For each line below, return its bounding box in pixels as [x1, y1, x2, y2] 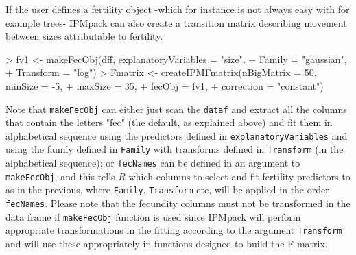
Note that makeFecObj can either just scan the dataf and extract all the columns [5, 101, 347, 116]
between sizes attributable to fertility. [5, 29, 163, 43]
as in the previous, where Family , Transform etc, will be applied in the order [5, 182, 329, 197]
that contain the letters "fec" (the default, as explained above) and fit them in [5, 115, 333, 130]
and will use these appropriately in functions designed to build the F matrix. [5, 236, 328, 251]
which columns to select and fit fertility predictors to [128, 169, 351, 183]
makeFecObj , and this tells [5, 169, 115, 183]
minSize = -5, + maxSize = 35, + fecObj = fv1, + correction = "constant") [5, 78, 324, 93]
